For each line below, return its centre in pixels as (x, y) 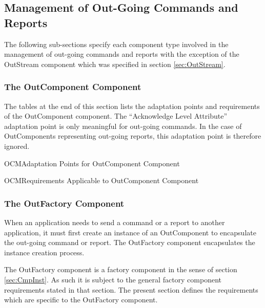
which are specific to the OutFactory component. (81, 300)
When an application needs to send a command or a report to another (115, 222)
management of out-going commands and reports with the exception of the (122, 54)
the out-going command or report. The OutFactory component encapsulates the (130, 242)
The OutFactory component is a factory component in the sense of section (121, 269)
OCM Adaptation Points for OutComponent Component (92, 163)
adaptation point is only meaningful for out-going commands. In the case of (123, 126)
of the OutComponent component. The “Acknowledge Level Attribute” (116, 116)
